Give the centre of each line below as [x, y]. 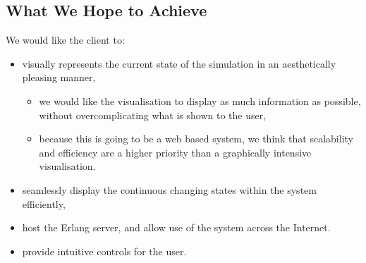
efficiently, [44, 203]
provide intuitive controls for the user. [104, 251]
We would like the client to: [65, 40]
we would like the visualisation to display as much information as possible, [200, 100]
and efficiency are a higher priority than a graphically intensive [175, 152]
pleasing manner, [59, 77]
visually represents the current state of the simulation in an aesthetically [179, 63]
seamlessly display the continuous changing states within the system [169, 189]
